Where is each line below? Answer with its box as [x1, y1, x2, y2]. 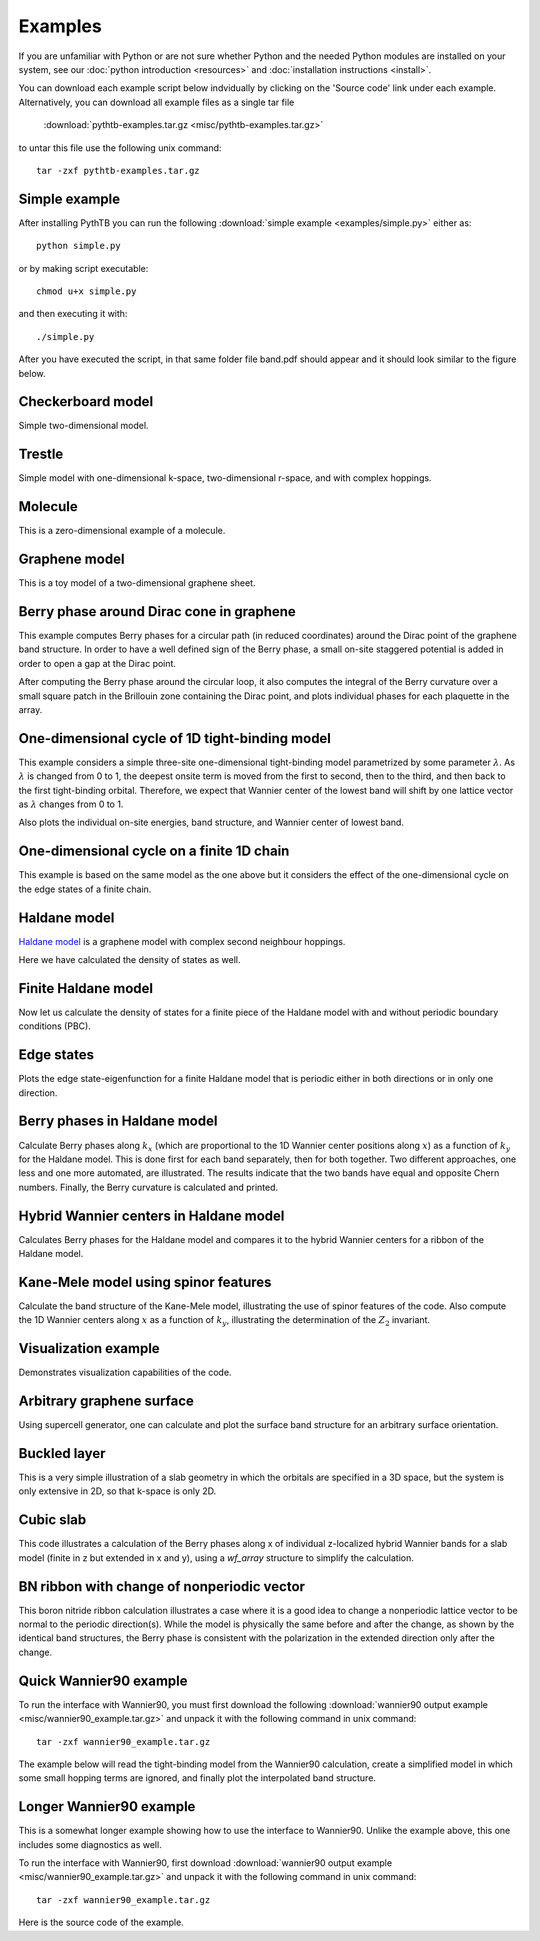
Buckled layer [18, 1445, 106, 1462]
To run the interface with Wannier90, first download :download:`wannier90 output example [18, 1856, 393, 1869]
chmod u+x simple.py [36, 285, 137, 297]
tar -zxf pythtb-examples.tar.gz [36, 165, 200, 176]
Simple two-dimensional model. [18, 420, 149, 432]
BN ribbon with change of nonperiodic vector [18, 1578, 305, 1595]
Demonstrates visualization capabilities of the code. [18, 1366, 232, 1379]
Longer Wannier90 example [18, 1798, 196, 1815]
